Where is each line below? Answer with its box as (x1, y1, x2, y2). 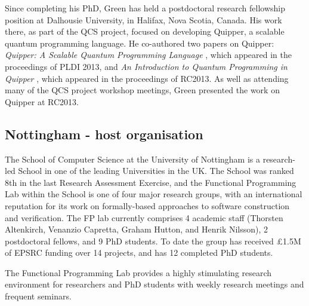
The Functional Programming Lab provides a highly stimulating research (5, 266, 272, 279)
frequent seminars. (5, 290, 72, 302)
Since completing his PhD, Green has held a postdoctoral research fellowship (5, 2, 286, 14)
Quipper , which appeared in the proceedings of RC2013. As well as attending (5, 72, 289, 84)
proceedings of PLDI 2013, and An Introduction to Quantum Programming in (5, 60, 288, 72)
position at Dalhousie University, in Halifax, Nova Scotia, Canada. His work (5, 13, 282, 26)
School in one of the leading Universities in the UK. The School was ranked (18, 164, 294, 177)
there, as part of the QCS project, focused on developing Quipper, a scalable (5, 25, 285, 38)
